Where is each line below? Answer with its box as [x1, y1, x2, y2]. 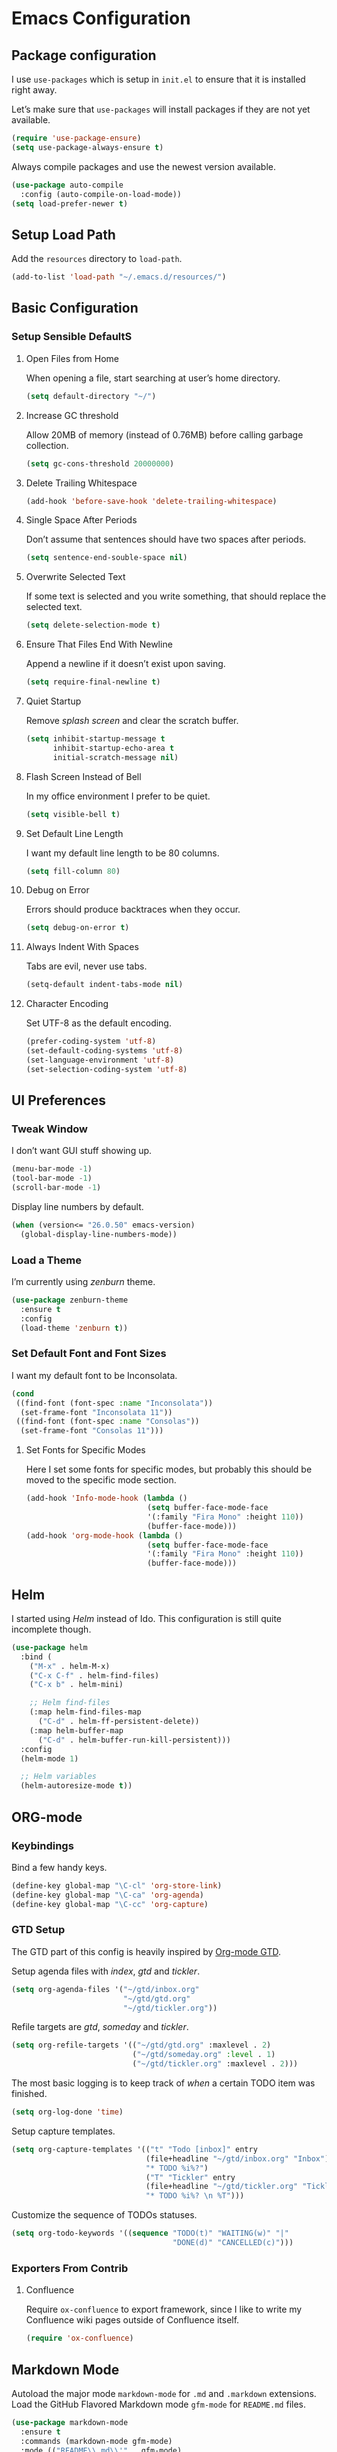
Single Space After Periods [25, 514, 138, 526]
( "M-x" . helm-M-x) [29, 1661, 111, 1671]
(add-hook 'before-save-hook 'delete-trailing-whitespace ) [25, 496, 278, 506]
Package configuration [11, 47, 157, 64]
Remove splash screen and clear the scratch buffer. [25, 715, 239, 726]
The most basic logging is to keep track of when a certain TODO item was [11, 2077, 316, 2089]
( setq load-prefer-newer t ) [11, 198, 129, 209]
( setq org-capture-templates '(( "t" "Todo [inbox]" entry [11, 2144, 258, 2154]
